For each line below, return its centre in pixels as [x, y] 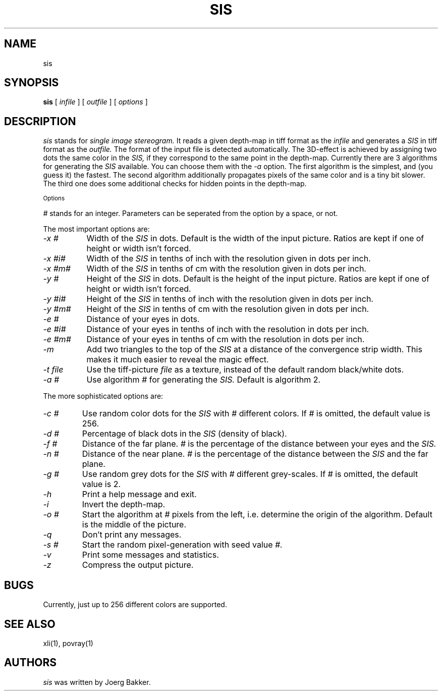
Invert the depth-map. [124, 504]
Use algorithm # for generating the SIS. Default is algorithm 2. [204, 380]
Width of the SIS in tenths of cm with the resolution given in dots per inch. [226, 269]
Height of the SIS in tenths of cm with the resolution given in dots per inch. [228, 309]
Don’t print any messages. [132, 535]
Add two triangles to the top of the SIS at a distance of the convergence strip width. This [254, 350]
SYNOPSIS [32, 83]
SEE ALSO [30, 624]
